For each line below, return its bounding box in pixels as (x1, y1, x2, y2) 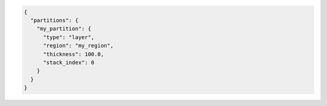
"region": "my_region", (43, 42, 114, 49)
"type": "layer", (43, 34, 95, 40)
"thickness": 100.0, (43, 51, 104, 57)
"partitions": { (30, 17, 79, 23)
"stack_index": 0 (43, 59, 95, 66)
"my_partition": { (36, 25, 91, 33)
